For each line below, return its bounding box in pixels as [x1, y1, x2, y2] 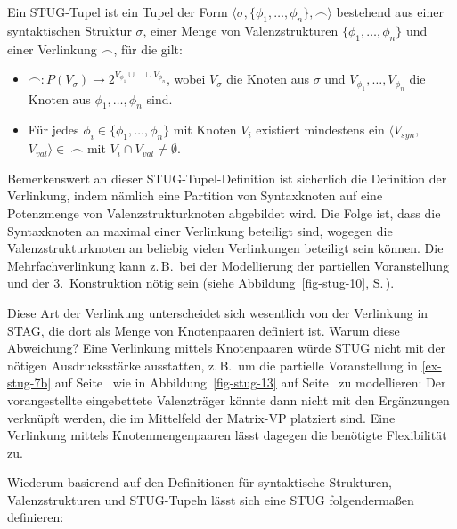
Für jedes [28, 120, 79, 139]
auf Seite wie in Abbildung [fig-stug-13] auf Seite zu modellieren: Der [54, 373, 446, 392]
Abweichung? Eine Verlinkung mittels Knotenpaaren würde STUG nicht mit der [7, 338, 446, 357]
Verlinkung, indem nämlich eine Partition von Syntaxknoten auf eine [7, 186, 383, 205]
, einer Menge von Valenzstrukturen [143, 20, 339, 39]
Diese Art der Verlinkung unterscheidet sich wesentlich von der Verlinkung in [7, 303, 428, 321]
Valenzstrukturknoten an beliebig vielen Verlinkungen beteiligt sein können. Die [7, 239, 444, 257]
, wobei [166, 69, 206, 88]
